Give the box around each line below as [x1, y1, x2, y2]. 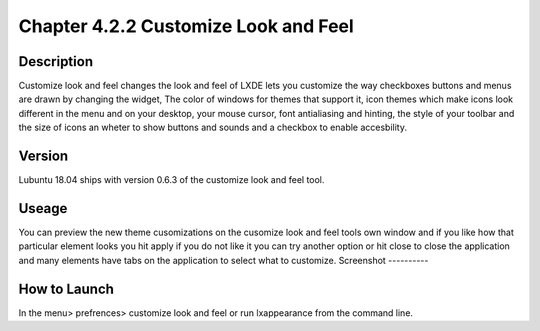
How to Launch [18, 280, 115, 297]
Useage [18, 200, 68, 217]
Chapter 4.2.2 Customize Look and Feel [18, 15, 354, 37]
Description [18, 53, 94, 70]
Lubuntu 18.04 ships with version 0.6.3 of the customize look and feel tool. [18, 174, 325, 186]
